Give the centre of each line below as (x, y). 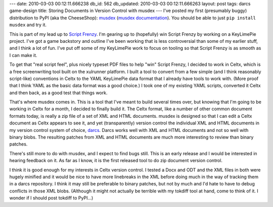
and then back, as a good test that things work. (58, 93)
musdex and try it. (28, 25)
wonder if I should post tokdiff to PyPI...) (51, 198)
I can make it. (23, 55)
